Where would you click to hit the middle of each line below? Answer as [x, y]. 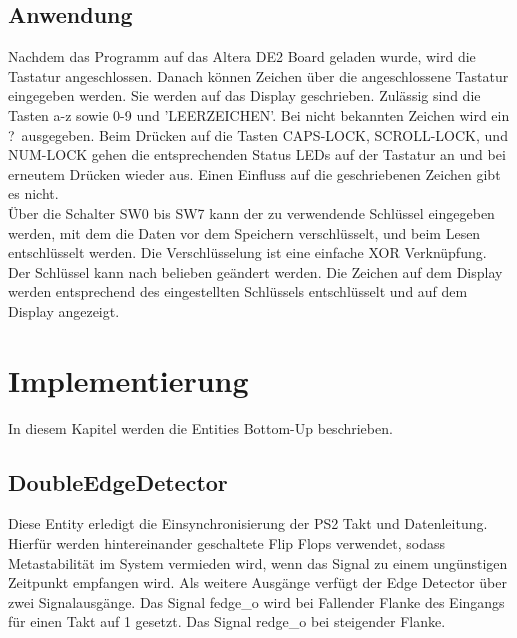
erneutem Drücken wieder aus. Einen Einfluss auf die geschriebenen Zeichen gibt [254, 173]
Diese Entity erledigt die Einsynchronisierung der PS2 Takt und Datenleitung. [248, 523]
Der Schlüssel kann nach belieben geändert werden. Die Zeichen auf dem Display [255, 271]
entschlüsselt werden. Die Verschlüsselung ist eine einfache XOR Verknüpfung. [247, 252]
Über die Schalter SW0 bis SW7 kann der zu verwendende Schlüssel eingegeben [251, 212]
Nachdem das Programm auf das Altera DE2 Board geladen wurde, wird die [242, 56]
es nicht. [33, 193]
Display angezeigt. [64, 310]
